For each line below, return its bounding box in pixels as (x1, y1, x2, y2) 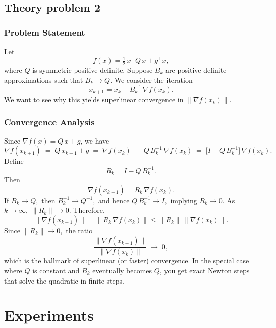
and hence (98, 195, 130, 205)
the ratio (66, 225, 93, 236)
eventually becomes (92, 265, 152, 276)
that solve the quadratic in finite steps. (4, 275, 124, 286)
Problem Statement (4, 26, 85, 38)
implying (170, 195, 197, 205)
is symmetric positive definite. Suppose (32, 64, 153, 75)
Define (4, 156, 24, 166)
